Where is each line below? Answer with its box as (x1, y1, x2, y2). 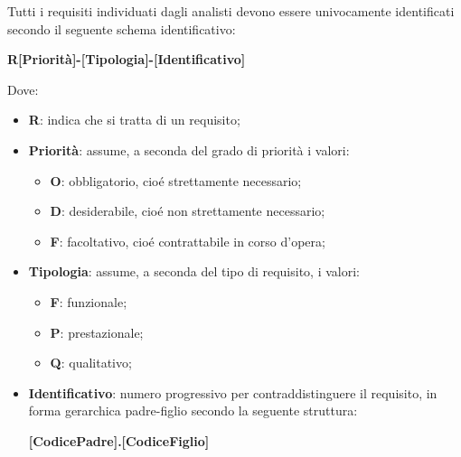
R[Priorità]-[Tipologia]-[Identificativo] (7, 50, 246, 69)
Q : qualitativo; (50, 353, 132, 372)
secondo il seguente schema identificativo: (7, 19, 236, 38)
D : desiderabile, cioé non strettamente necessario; (50, 201, 325, 220)
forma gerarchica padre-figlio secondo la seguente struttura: (28, 401, 358, 420)
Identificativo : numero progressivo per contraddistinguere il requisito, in (28, 383, 437, 402)
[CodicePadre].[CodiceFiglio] (28, 431, 210, 450)
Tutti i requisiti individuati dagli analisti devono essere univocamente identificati (7, 2, 455, 20)
